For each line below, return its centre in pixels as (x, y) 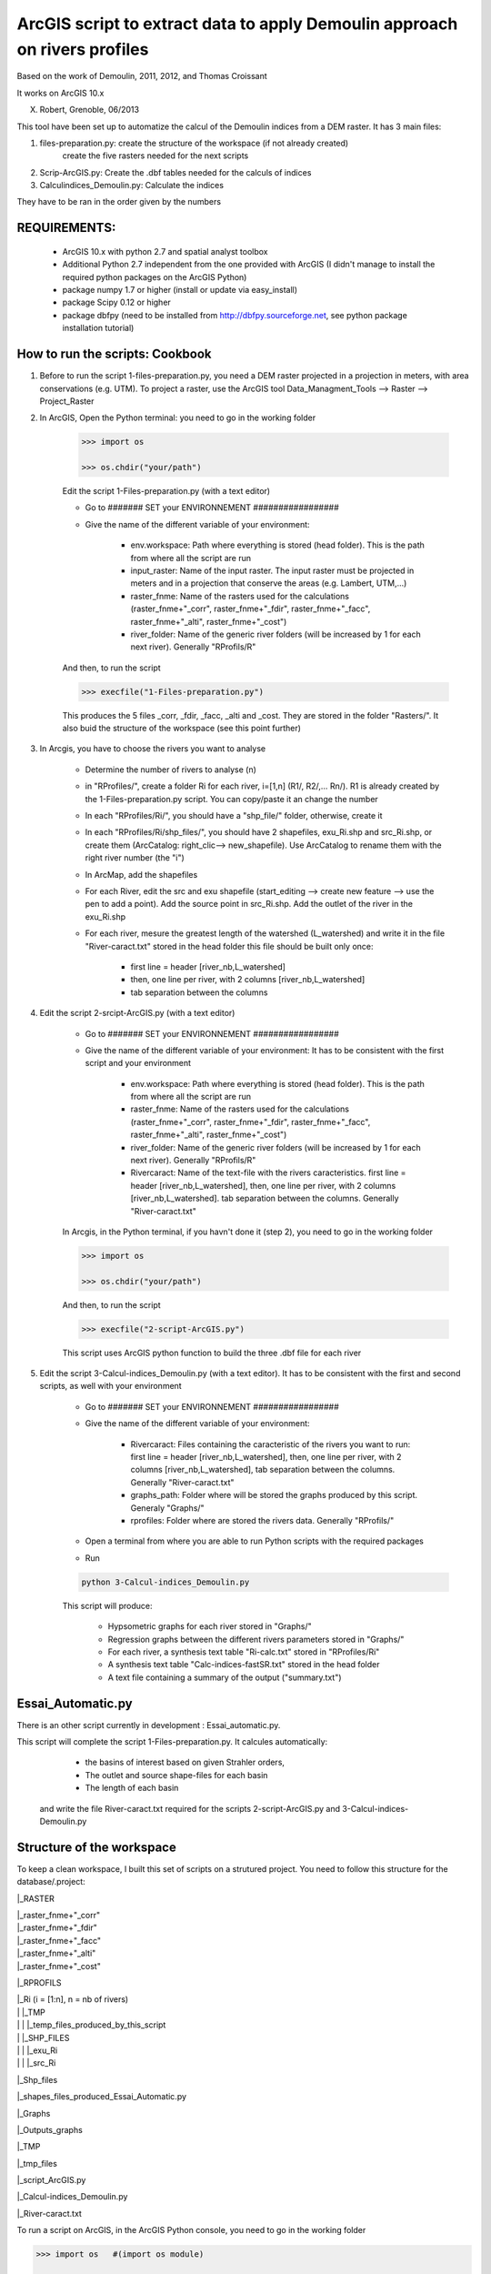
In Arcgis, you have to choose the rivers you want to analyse (153, 749)
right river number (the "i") (135, 858)
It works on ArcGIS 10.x (60, 93)
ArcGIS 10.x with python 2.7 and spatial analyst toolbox (165, 251)
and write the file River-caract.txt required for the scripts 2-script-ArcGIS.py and (190, 1808)
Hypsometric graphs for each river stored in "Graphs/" (210, 1626)
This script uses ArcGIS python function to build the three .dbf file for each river (212, 1353)
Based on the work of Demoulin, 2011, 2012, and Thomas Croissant (142, 76)
